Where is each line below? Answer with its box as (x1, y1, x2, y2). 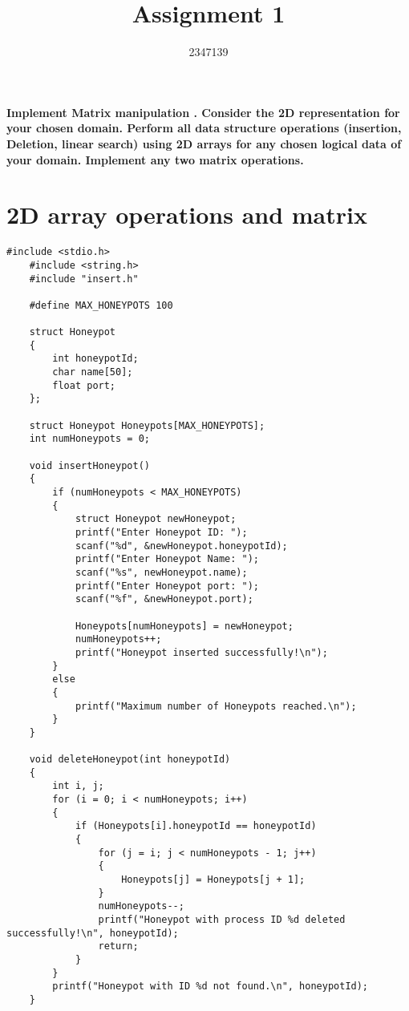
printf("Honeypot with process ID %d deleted (98, 914, 346, 926)
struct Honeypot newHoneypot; (75, 513, 237, 525)
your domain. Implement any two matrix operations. (6, 151, 304, 168)
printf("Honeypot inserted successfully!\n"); (75, 646, 328, 658)
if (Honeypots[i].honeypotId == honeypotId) (75, 820, 317, 832)
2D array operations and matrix (6, 198, 367, 231)
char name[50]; (52, 366, 133, 378)
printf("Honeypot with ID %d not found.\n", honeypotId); (52, 981, 369, 993)
